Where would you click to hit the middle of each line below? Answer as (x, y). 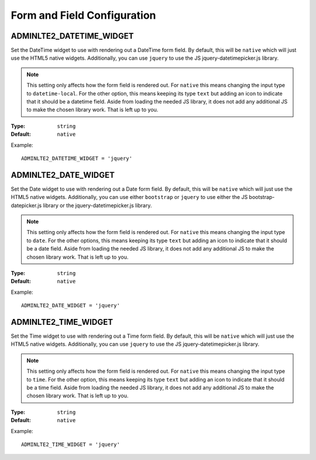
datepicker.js (26, 205)
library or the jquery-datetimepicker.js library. (97, 205)
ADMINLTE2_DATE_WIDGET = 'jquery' (71, 305)
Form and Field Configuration (83, 15)
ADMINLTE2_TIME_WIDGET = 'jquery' (71, 444)
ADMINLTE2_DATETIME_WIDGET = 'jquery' (77, 158)
